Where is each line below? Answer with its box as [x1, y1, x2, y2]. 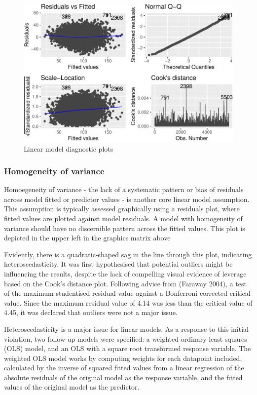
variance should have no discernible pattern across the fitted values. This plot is [4, 223, 245, 233]
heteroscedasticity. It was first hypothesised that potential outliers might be [4, 259, 233, 269]
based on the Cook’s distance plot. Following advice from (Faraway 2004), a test [4, 278, 247, 288]
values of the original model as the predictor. [4, 382, 140, 392]
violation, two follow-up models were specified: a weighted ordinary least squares [4, 333, 247, 344]
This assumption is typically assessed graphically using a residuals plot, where [4, 203, 240, 214]
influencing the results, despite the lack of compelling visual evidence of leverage [4, 268, 247, 278]
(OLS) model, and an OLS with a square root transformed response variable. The [4, 343, 251, 354]
